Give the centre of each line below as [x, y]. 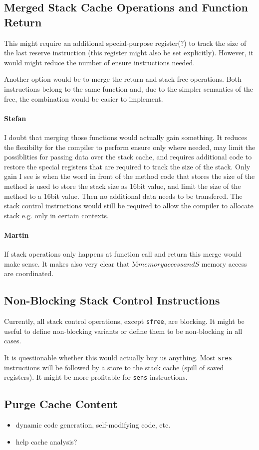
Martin [16, 234]
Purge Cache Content [61, 404]
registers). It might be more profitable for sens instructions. [96, 377]
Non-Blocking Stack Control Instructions [112, 300]
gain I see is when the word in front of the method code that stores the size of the [129, 176]
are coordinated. [29, 273]
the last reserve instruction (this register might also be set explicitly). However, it [129, 53]
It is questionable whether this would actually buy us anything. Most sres [118, 357]
